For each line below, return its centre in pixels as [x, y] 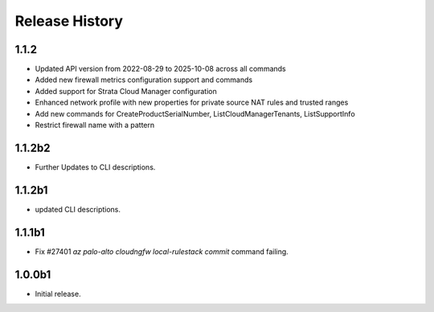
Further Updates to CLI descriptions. [95, 167]
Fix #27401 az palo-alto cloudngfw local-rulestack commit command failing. [162, 251]
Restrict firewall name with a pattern [95, 125]
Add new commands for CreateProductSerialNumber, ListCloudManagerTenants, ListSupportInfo [195, 113]
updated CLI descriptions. [78, 209]
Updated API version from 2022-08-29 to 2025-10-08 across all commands [160, 69]
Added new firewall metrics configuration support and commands [144, 80]
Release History [69, 21]
